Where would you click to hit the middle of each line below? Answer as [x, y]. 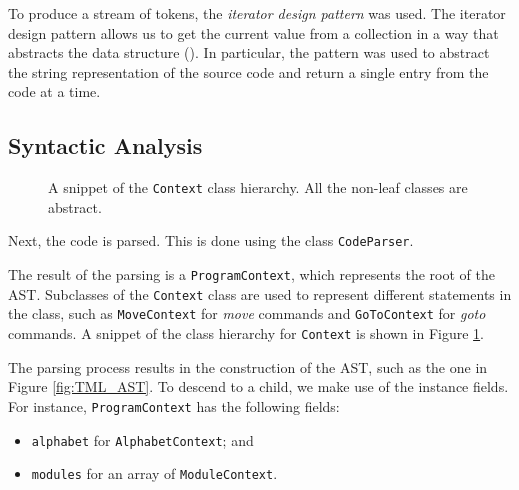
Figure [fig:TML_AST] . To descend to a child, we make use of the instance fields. [258, 386]
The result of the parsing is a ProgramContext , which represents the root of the [251, 274]
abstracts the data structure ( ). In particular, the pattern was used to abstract [249, 52]
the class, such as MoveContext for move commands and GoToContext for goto [247, 313]
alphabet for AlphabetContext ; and [142, 439]
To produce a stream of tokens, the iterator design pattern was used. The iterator [257, 13]
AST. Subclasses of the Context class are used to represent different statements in [260, 293]
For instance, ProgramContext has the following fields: [174, 405]
